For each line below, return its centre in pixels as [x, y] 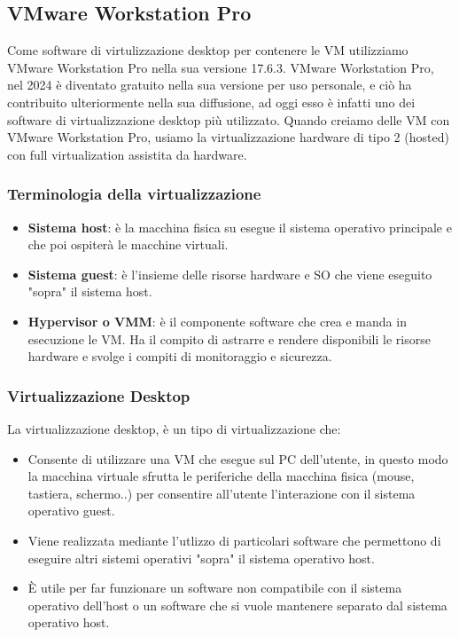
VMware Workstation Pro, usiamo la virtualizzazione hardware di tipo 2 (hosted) [228, 137]
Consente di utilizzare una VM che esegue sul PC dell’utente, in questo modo [238, 458]
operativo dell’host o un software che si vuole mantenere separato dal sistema [237, 605]
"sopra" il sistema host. [90, 291]
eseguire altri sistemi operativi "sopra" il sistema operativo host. [201, 558]
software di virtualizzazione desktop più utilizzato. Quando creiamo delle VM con [229, 119]
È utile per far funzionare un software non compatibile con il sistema [215, 588]
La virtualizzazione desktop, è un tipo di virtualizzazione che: [174, 428]
